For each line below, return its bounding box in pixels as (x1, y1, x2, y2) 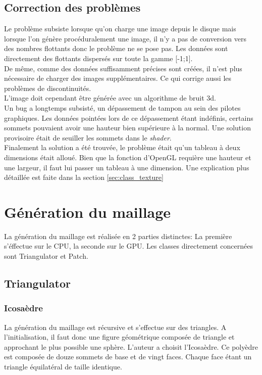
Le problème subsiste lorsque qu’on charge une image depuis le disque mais (4, 23, 236, 34)
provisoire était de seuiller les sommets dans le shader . (4, 132, 172, 143)
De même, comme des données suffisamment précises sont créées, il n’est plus (4, 63, 242, 73)
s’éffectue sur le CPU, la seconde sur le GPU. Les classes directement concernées (4, 241, 253, 251)
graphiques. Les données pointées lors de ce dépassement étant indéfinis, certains (4, 112, 253, 123)
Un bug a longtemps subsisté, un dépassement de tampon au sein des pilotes (4, 102, 241, 113)
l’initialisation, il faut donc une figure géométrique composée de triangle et (4, 332, 235, 342)
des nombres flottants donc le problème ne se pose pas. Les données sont (4, 43, 228, 54)
